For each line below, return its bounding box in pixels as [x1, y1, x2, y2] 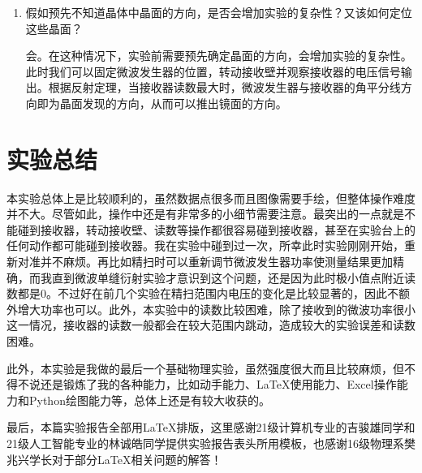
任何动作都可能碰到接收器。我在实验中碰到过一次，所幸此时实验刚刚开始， [6, 237, 404, 254]
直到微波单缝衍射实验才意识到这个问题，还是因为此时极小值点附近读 [51, 269, 416, 286]
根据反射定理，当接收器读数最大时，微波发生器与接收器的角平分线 [48, 79, 401, 96]
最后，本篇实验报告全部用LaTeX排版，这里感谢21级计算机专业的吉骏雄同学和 [6, 419, 416, 436]
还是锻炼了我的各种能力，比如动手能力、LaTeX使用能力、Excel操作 [40, 376, 397, 393]
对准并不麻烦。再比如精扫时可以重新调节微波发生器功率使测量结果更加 [17, 253, 393, 270]
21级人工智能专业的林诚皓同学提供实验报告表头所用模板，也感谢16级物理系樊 [6, 435, 416, 451]
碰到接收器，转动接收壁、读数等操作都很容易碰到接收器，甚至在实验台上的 [17, 221, 416, 238]
